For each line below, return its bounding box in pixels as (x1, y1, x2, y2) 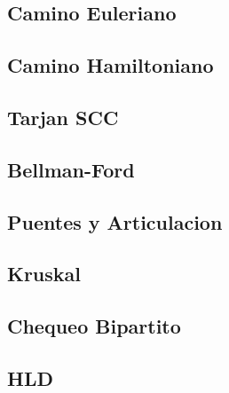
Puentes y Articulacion (7, 208, 223, 235)
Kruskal (7, 260, 82, 287)
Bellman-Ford (7, 155, 135, 183)
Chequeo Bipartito (7, 312, 181, 340)
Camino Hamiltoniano (7, 51, 214, 79)
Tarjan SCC (7, 103, 119, 130)
